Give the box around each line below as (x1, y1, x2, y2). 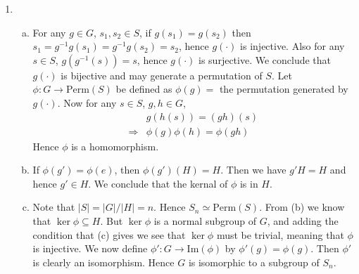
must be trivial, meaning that (216, 227, 344, 242)
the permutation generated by (219, 81, 348, 96)
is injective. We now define (32, 241, 148, 256)
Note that (32, 200, 75, 214)
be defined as (115, 81, 172, 96)
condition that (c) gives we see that (32, 227, 186, 242)
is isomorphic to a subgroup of (188, 254, 320, 269)
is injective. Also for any (240, 39, 345, 53)
